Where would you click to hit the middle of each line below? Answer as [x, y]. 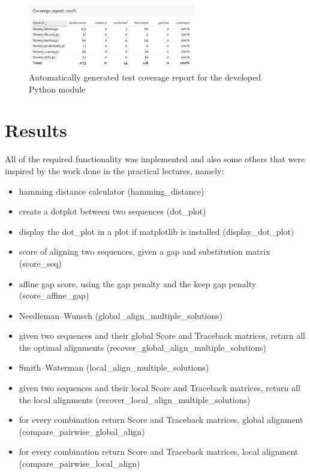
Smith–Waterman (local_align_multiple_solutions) [114, 367]
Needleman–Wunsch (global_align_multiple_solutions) [121, 315]
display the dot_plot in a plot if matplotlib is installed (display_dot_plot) [156, 231]
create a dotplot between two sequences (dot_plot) [112, 211]
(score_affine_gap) [54, 295]
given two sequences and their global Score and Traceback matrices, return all [162, 336]
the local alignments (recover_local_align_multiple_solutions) [135, 399]
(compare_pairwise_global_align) [82, 431]
